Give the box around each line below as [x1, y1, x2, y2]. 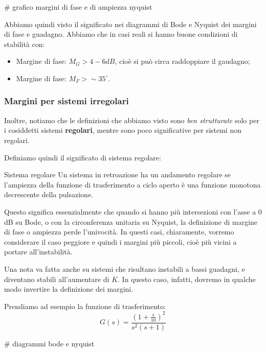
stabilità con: [4, 38, 45, 49]
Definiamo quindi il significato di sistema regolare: [4, 152, 161, 162]
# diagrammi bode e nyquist [4, 338, 95, 348]
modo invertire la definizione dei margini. [4, 284, 134, 294]
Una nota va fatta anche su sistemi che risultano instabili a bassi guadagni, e [4, 263, 245, 274]
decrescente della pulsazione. [4, 189, 94, 200]
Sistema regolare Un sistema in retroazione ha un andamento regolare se [4, 169, 231, 180]
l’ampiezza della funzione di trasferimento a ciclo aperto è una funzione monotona [4, 179, 261, 190]
